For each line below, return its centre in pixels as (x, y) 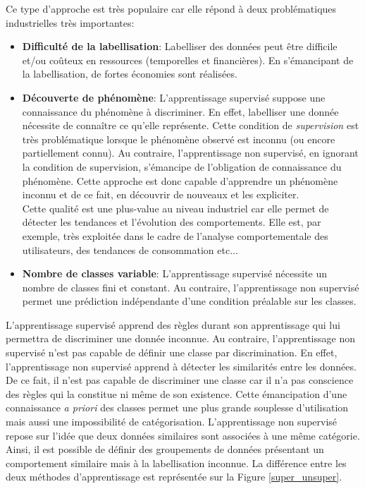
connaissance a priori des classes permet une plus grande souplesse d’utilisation (177, 407)
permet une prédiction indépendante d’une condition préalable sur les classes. (189, 301)
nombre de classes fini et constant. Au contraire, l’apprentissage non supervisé (191, 287)
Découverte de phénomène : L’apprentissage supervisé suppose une (174, 97)
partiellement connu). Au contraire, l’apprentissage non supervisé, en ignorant (190, 153)
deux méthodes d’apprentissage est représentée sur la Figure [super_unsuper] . (174, 477)
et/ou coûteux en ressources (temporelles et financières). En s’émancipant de (188, 60)
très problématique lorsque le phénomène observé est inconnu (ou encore (179, 139)
